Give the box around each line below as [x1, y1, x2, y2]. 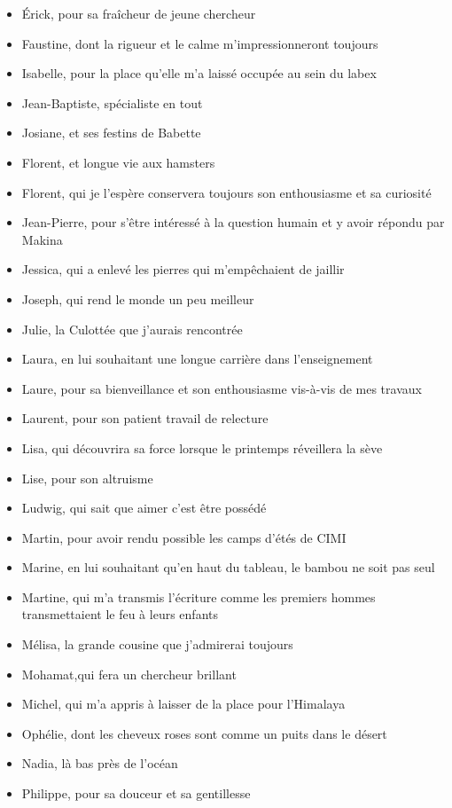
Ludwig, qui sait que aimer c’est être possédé [21, 498, 267, 517]
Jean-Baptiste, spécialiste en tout [21, 93, 203, 112]
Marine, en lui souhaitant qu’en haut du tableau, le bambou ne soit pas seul [21, 558, 435, 577]
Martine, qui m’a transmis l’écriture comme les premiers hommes [21, 587, 376, 606]
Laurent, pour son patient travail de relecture [21, 409, 269, 428]
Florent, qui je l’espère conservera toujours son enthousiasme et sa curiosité [21, 183, 432, 201]
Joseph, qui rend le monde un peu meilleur [21, 289, 254, 308]
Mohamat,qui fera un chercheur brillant [21, 664, 237, 683]
